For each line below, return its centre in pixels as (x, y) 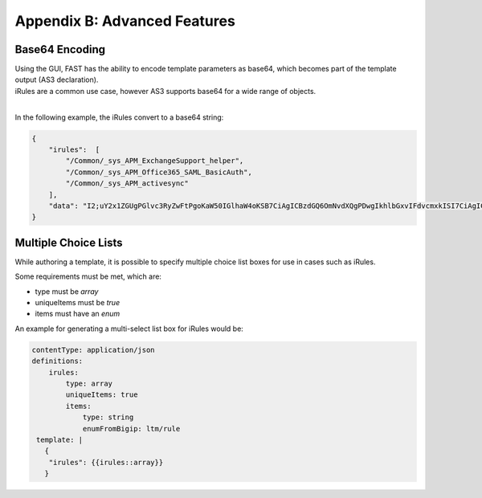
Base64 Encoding (60, 49)
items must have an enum (78, 314)
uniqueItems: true (102, 395)
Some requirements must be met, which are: (88, 276)
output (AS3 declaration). (57, 80)
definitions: (57, 361)
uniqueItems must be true (78, 303)
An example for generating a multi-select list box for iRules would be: (129, 329)
